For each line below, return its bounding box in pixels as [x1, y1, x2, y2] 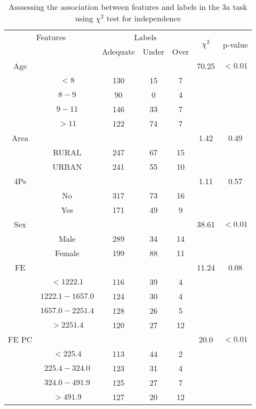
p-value [223, 38, 248, 50]
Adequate [102, 46, 135, 57]
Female [55, 247, 79, 259]
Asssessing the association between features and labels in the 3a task [8, 1, 248, 12]
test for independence [106, 12, 181, 24]
